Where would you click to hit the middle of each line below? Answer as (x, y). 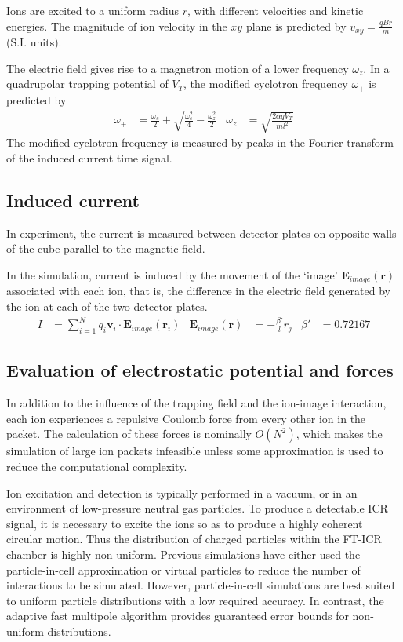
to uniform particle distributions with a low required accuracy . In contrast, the (195, 600)
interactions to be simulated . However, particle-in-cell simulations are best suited (201, 585)
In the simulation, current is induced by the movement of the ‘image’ (172, 275)
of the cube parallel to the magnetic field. (106, 248)
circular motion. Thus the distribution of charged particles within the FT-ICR (194, 539)
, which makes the (339, 434)
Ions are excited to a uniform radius (93, 10)
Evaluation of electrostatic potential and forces (200, 370)
